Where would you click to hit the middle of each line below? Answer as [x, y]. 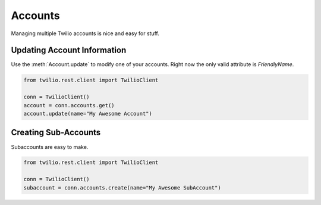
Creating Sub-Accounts [56, 133]
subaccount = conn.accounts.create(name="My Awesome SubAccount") [122, 187]
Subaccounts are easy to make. [50, 147]
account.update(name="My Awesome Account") [88, 114]
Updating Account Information [69, 50]
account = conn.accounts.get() [69, 105]
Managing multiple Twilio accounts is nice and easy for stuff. [85, 33]
